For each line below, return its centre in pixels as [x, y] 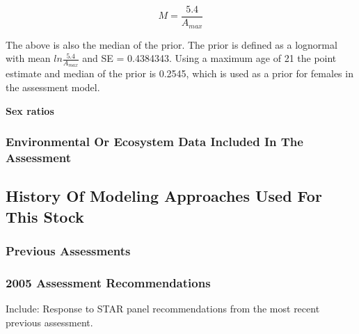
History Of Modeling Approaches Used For [164, 196]
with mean [28, 58]
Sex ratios [30, 110]
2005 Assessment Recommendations [108, 282]
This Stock [45, 216]
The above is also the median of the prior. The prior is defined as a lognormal [171, 44]
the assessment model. [53, 87]
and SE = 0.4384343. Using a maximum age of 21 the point [209, 58]
